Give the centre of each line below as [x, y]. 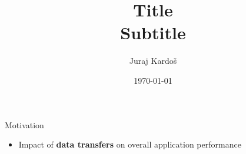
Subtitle [153, 32]
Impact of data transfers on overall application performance [130, 144]
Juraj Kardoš [153, 61]
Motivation [24, 124]
